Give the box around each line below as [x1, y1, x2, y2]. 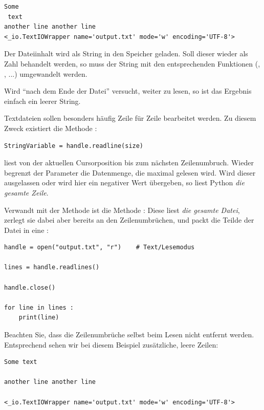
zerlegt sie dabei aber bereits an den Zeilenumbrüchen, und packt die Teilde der [4, 214, 254, 225]
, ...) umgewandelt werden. [4, 68, 87, 79]
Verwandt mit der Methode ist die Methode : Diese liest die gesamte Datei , [4, 204, 240, 215]
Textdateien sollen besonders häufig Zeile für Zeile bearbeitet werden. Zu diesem [4, 113, 256, 123]
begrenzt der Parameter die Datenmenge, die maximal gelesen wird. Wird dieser [4, 167, 256, 178]
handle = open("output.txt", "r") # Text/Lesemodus [4, 244, 195, 251]
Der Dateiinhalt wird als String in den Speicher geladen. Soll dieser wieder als [4, 48, 248, 59]
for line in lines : [4, 304, 74, 311]
